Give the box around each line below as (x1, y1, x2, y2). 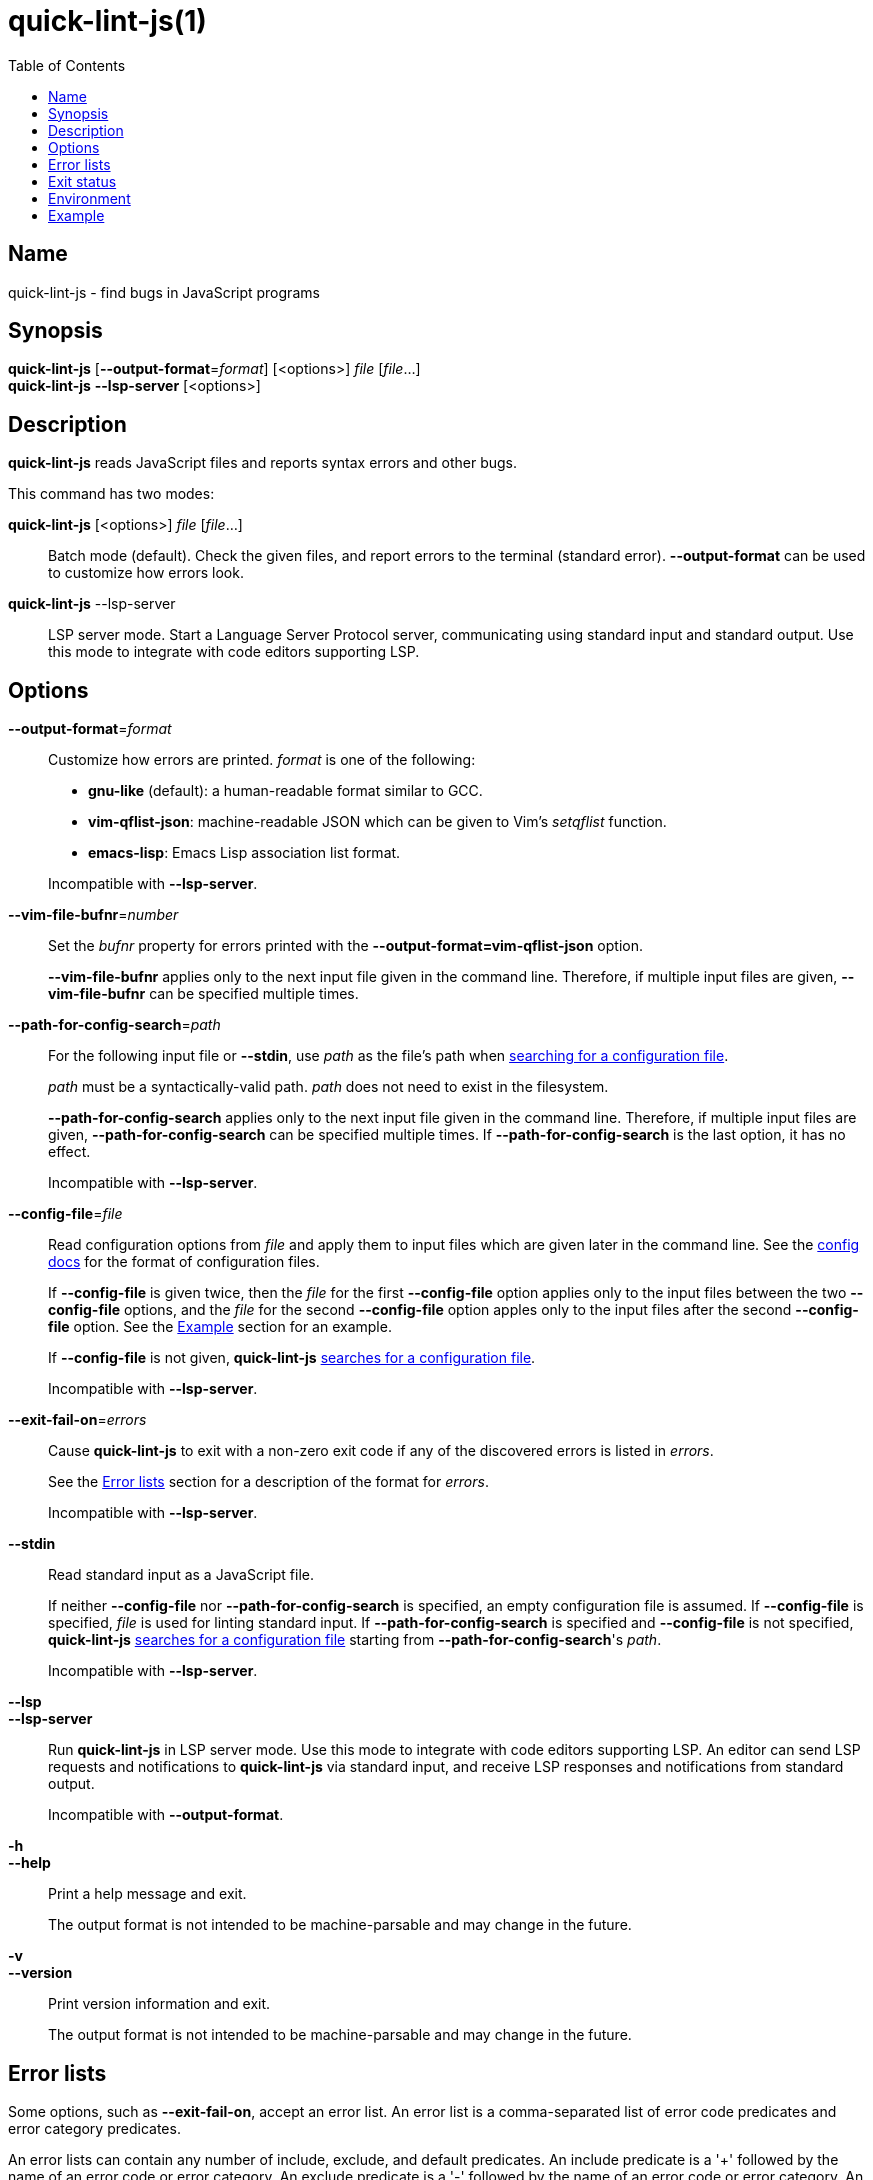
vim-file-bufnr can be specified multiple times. (48, 985, 359, 1003)
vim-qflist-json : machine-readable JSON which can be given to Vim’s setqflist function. (88, 813, 667, 831)
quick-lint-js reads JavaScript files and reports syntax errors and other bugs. (8, 454, 517, 472)
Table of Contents (8, 56, 126, 74)
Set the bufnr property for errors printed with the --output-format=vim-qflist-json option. (48, 937, 643, 955)
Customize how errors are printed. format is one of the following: (48, 751, 476, 769)
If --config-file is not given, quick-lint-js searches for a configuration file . (48, 1349, 536, 1367)
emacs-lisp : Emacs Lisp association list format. (88, 844, 401, 862)
